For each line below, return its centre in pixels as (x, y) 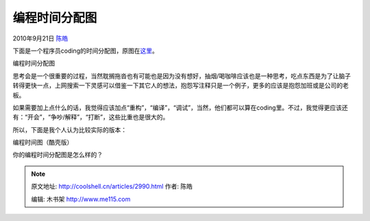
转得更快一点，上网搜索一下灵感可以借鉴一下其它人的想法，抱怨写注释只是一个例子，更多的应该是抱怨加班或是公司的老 (181, 86)
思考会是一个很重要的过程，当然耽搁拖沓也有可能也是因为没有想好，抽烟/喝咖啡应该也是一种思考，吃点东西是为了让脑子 (182, 76)
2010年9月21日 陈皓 (40, 38)
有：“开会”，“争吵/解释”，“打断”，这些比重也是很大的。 (91, 117)
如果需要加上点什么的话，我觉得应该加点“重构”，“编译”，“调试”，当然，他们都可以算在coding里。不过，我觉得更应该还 (181, 107)
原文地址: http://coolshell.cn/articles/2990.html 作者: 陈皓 (112, 186)
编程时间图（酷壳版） (43, 142)
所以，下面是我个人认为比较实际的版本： (70, 129)
